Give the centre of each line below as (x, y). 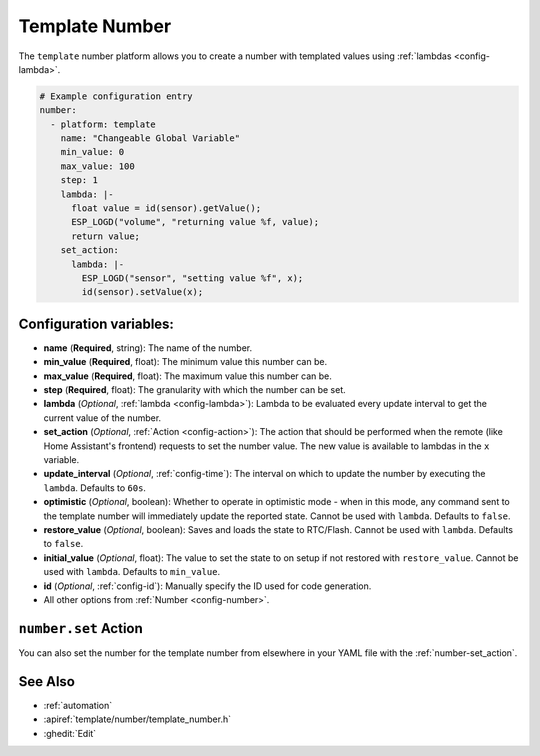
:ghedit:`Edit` (70, 733)
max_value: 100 (97, 166)
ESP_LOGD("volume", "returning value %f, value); (195, 222)
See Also (46, 681)
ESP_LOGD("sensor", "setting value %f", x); (192, 278)
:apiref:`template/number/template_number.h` (137, 719)
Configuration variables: (96, 323)
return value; (105, 236)
